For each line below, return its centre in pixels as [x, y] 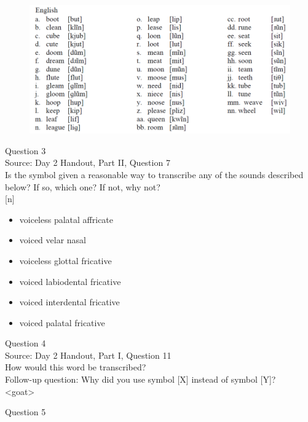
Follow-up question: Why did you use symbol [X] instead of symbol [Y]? [140, 379]
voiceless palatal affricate [66, 219]
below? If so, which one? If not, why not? [83, 186]
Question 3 [26, 150]
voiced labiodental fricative [70, 281]
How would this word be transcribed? [76, 367]
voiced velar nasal [53, 240]
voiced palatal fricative [62, 322]
